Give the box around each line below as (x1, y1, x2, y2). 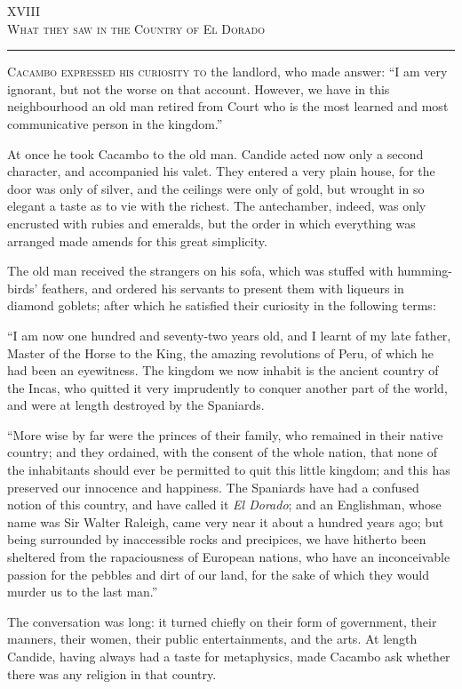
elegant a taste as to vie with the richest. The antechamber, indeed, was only (7, 196, 426, 215)
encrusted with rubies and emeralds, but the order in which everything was (7, 213, 416, 232)
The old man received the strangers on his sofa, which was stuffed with (7, 261, 394, 280)
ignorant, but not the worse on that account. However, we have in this (7, 79, 390, 98)
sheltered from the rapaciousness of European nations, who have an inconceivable (7, 548, 450, 566)
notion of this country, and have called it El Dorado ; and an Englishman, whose (7, 495, 442, 514)
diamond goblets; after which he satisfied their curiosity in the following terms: (7, 296, 436, 315)
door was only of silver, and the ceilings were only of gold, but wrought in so (7, 179, 425, 197)
